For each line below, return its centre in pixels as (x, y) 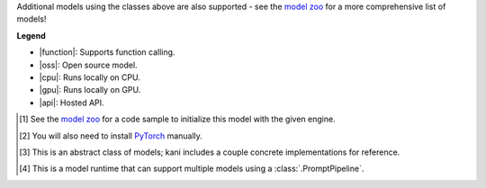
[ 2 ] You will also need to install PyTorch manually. (111, 136)
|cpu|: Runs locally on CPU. (90, 77)
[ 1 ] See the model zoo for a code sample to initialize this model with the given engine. (178, 119)
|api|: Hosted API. (72, 103)
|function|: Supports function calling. (107, 52)
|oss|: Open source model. (89, 65)
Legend (31, 35)
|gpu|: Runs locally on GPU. (90, 90)
